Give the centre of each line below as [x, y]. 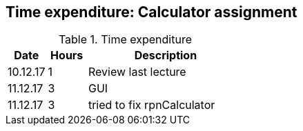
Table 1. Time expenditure [125, 40]
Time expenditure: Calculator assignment [151, 12]
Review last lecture [137, 72]
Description [166, 56]
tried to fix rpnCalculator [151, 105]
